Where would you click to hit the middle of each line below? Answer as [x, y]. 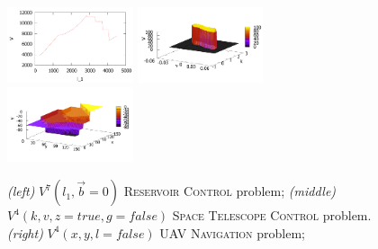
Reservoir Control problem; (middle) [230, 191]
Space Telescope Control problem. [272, 215]
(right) [25, 232]
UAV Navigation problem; [232, 232]
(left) [21, 191]
